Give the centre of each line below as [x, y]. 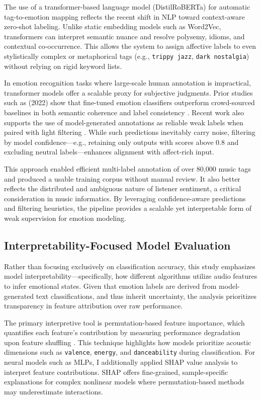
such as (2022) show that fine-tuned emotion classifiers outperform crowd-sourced [129, 102]
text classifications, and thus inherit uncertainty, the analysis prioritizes [146, 296]
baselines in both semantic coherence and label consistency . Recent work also [124, 112]
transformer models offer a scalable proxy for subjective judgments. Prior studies [128, 92]
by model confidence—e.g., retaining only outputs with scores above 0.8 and [121, 142]
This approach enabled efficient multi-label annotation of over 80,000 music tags [127, 168]
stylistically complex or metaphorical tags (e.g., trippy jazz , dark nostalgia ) [127, 56]
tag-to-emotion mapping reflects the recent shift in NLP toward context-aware [124, 16]
